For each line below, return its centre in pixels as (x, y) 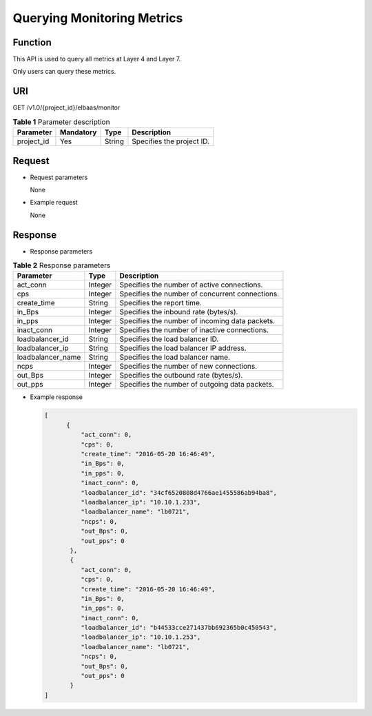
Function (32, 42)
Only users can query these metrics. (64, 72)
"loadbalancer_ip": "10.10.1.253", (141, 637)
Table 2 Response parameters (62, 265)
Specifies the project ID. (171, 141)
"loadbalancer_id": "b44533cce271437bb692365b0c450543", (179, 628)
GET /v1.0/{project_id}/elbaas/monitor (66, 108)
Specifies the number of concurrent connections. (199, 294)
